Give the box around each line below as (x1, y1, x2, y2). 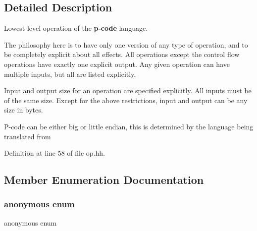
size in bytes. (4, 105, 43, 115)
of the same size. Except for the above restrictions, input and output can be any (4, 95, 248, 105)
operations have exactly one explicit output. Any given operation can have (4, 58, 230, 69)
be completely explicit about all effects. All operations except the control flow (4, 49, 240, 59)
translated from (4, 131, 51, 141)
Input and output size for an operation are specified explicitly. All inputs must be (4, 85, 252, 96)
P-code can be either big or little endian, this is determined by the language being (4, 121, 254, 131)
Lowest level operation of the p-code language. (4, 23, 148, 33)
